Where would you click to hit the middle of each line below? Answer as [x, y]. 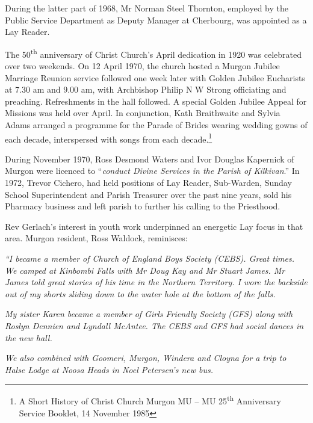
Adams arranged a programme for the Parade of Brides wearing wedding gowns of [156, 125]
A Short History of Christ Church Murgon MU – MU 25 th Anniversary [150, 400]
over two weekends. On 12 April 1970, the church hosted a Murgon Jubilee [142, 66]
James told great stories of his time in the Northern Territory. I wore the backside [156, 282]
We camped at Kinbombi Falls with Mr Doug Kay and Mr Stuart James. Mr [145, 270]
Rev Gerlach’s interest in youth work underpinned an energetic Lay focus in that [154, 226]
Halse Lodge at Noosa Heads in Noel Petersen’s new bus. [109, 369]
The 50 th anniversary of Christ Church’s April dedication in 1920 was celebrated [153, 53]
